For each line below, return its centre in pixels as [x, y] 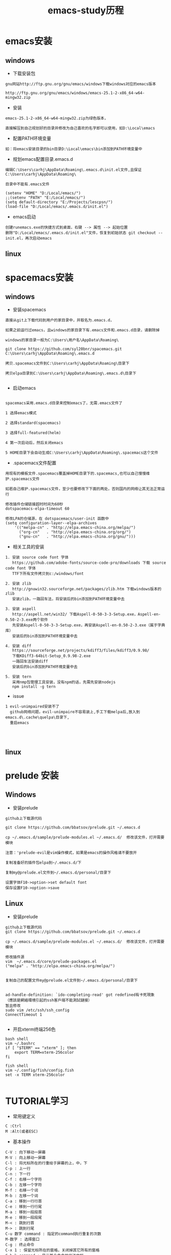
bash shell [17, 1039]
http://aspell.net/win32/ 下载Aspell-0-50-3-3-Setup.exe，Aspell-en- [86, 614]
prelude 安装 [32, 775]
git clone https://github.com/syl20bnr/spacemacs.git [64, 349]
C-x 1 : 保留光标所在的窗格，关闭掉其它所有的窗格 [53, 1250]
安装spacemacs [29, 310]
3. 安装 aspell [21, 609]
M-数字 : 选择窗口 [22, 1239]
